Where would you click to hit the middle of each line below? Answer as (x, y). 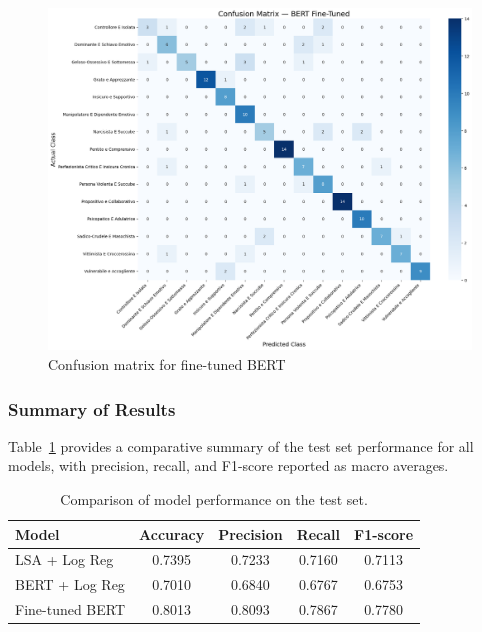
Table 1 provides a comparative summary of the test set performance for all (241, 445)
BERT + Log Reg (70, 584)
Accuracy (172, 533)
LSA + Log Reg (64, 559)
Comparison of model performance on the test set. (214, 499)
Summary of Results (92, 408)
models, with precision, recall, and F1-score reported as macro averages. (228, 465)
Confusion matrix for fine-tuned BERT (167, 364)
